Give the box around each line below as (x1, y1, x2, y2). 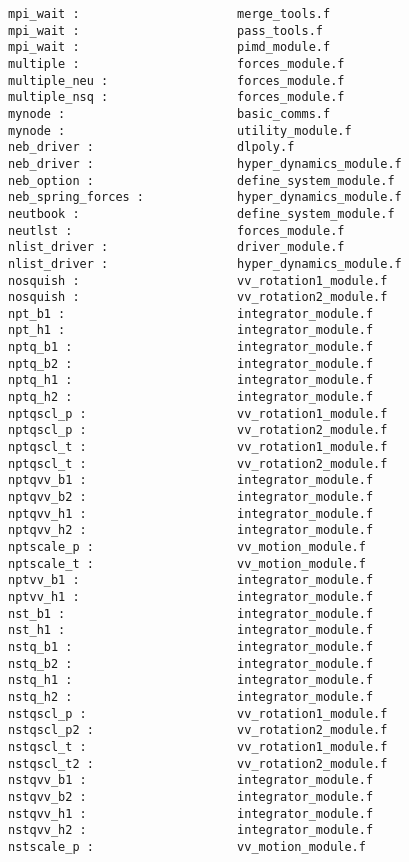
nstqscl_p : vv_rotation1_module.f (8, 706, 388, 721)
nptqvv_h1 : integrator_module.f (8, 506, 374, 521)
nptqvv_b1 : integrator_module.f (8, 473, 374, 488)
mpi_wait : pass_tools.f (8, 23, 323, 38)
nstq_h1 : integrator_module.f (8, 673, 374, 688)
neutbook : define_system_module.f (8, 206, 395, 221)
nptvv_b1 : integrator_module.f (8, 573, 374, 588)
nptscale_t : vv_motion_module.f (8, 556, 366, 571)
